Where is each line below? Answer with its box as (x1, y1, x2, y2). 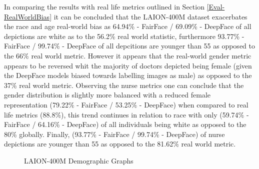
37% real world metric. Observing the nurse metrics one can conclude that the (4, 79, 244, 90)
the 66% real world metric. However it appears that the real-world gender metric (4, 50, 251, 60)
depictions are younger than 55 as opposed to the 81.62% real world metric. (4, 138, 236, 149)
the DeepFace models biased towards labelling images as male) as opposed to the (4, 70, 252, 80)
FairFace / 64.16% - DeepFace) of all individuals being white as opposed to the (4, 119, 246, 129)
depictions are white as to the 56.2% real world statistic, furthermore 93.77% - (4, 30, 244, 41)
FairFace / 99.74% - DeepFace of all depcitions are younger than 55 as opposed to (4, 40, 255, 51)
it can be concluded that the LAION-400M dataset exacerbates (53, 11, 247, 21)
